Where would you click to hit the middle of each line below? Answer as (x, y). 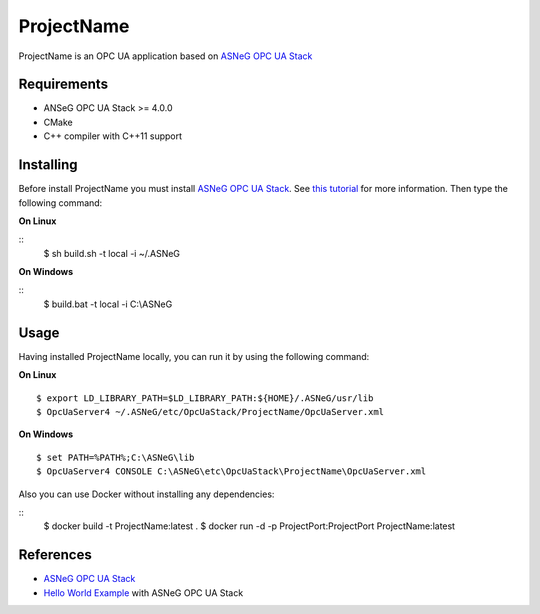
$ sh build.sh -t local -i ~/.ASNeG (111, 253)
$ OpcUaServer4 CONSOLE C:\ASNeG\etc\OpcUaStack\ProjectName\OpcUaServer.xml (231, 471)
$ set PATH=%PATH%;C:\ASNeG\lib (115, 457)
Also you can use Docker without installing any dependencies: (146, 494)
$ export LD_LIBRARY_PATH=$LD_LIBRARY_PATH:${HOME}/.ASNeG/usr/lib (205, 398)
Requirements (63, 84)
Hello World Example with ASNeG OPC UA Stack (143, 592)
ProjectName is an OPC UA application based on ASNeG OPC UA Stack (165, 56)
